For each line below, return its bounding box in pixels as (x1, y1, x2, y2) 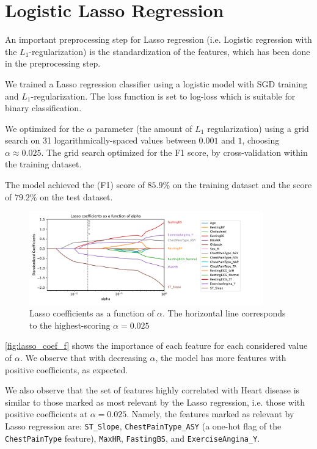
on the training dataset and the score (172, 178, 312, 191)
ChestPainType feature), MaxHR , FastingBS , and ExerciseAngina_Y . (5, 431, 260, 444)
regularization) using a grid (207, 122, 309, 134)
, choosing (242, 134, 280, 147)
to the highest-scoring (29, 318, 111, 331)
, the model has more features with (155, 351, 286, 364)
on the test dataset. (40, 190, 113, 203)
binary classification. (5, 101, 82, 114)
